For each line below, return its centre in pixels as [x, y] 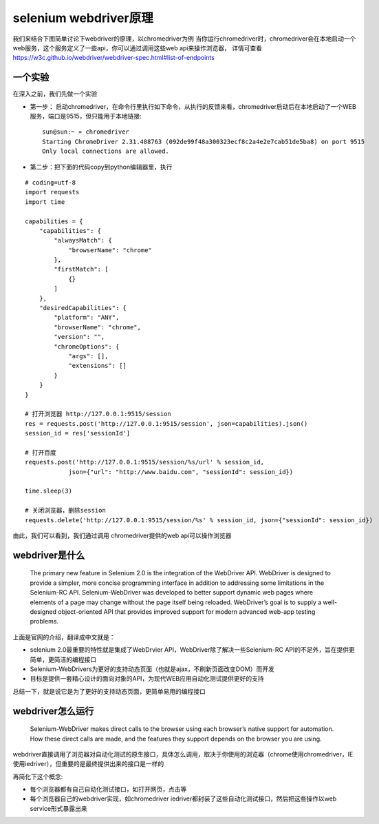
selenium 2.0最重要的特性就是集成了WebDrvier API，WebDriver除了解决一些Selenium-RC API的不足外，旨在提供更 [193, 650]
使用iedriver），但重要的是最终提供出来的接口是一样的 [88, 764]
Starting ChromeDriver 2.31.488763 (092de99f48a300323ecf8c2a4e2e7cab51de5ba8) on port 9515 [204, 142]
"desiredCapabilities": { [83, 308]
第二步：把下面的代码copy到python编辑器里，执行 [101, 167]
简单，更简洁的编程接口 [63, 659]
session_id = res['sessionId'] [78, 433]
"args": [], [88, 356]
